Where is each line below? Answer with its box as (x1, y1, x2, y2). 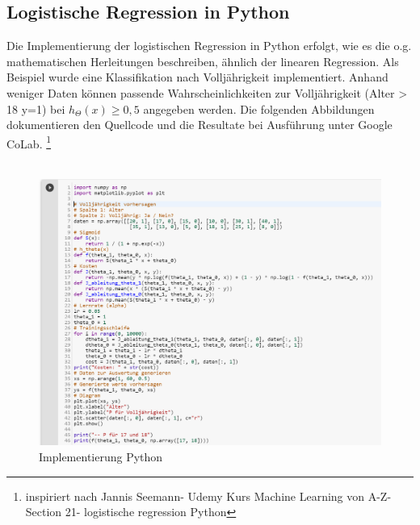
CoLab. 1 (6, 132, 52, 152)
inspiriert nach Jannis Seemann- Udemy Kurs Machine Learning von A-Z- (25, 487, 392, 504)
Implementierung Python (39, 448, 163, 465)
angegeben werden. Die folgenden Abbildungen (143, 100, 375, 117)
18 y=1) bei (6, 100, 65, 117)
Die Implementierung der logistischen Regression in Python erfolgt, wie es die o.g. (6, 37, 412, 54)
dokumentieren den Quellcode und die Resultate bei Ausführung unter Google (6, 116, 393, 133)
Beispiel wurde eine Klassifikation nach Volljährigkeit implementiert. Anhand (6, 69, 388, 85)
